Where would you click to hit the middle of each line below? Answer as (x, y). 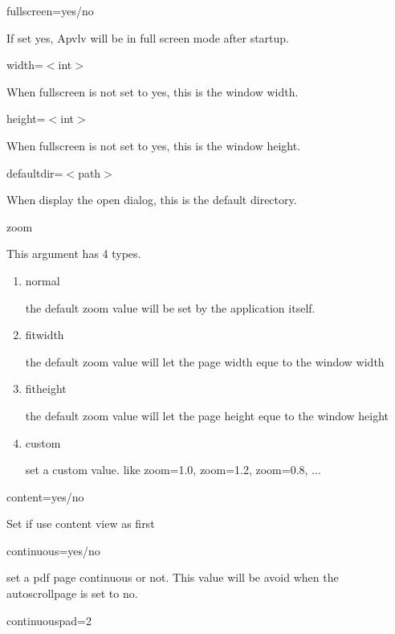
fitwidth (45, 335)
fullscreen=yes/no (50, 10)
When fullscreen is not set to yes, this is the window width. (153, 91)
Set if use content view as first (81, 524)
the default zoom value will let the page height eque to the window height (207, 415)
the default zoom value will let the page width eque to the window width (205, 361)
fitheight (46, 389)
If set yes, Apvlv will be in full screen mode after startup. (148, 37)
